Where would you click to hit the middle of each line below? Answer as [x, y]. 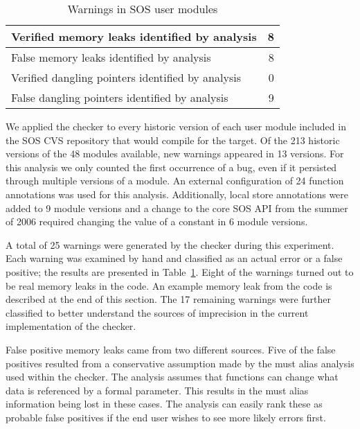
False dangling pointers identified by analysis [120, 97]
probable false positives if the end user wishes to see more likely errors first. [166, 417]
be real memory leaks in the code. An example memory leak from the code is [169, 285]
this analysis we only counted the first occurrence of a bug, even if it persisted [171, 167]
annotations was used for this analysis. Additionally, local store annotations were [177, 194]
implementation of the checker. [71, 326]
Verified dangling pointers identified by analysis [126, 77]
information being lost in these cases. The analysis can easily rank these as [164, 404]
